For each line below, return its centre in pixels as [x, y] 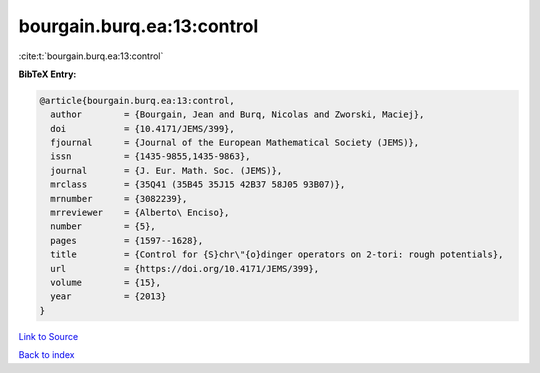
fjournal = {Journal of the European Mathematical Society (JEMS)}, [235, 143]
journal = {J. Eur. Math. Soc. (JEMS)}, [166, 170]
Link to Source [48, 336]
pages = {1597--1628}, [127, 240]
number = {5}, [103, 226]
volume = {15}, [106, 282]
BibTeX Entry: [47, 74]
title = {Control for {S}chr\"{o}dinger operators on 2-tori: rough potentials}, [277, 254]
